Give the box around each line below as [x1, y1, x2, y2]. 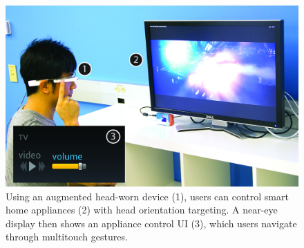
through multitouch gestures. [6, 229, 128, 244]
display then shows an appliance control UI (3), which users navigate [6, 216, 297, 230]
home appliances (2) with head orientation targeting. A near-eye [6, 202, 278, 217]
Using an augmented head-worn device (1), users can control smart [6, 189, 289, 203]
